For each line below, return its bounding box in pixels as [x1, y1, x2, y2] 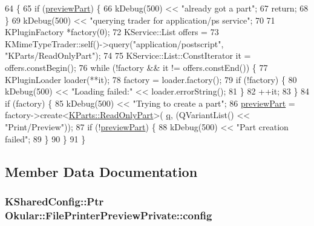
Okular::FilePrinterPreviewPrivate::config [5, 207, 212, 222]
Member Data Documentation [5, 162, 198, 181]
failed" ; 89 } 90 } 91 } [5, 132, 86, 145]
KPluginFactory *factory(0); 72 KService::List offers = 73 [5, 25, 219, 38]
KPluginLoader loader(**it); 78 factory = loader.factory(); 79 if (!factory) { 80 [5, 73, 297, 85]
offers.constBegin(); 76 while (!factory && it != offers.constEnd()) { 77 [5, 61, 268, 73]
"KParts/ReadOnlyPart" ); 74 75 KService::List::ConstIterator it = [5, 49, 251, 62]
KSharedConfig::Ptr [5, 193, 104, 208]
